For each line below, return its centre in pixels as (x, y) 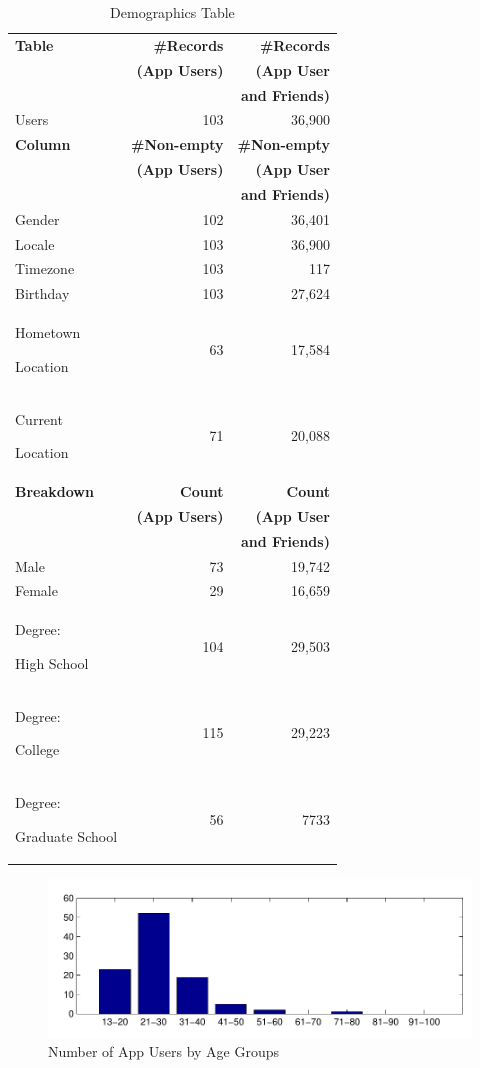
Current (39, 418)
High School (52, 662)
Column (43, 144)
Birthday (42, 293)
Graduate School (66, 835)
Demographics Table (172, 12)
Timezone (45, 268)
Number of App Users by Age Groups (164, 1051)
